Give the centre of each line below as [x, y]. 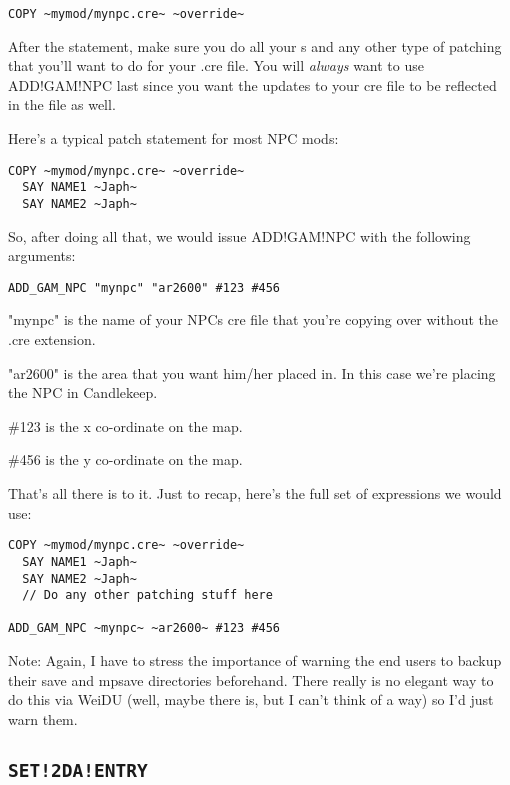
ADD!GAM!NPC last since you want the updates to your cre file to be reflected [252, 84]
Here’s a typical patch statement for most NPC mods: [173, 138]
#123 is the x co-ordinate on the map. [125, 425]
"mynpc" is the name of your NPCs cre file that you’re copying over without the [253, 319]
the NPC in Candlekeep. [83, 392]
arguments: [42, 255]
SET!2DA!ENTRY [78, 770]
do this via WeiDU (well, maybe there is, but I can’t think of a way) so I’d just [251, 699]
